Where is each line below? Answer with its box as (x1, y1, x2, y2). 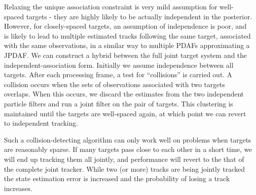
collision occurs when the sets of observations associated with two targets (4, 79, 225, 89)
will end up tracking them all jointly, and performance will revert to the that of (4, 153, 244, 164)
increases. (4, 183, 33, 193)
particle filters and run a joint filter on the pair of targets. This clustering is (4, 98, 233, 108)
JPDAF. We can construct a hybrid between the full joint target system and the (4, 49, 247, 60)
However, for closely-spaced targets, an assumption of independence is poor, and (4, 21, 247, 31)
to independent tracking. (4, 118, 78, 128)
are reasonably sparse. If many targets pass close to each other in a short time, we (4, 144, 252, 154)
